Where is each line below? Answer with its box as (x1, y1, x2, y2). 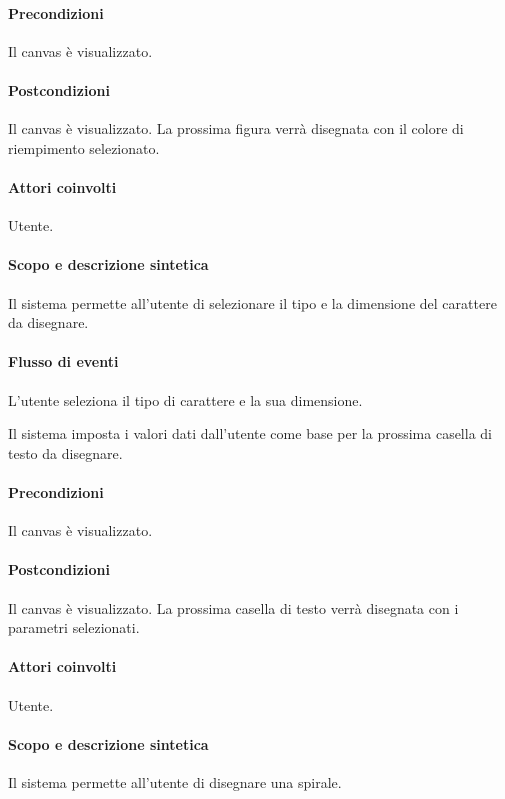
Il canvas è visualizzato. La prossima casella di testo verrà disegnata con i (8, 597, 459, 618)
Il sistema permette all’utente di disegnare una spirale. (8, 771, 342, 792)
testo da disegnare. (8, 442, 123, 463)
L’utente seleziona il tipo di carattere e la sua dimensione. (8, 389, 363, 410)
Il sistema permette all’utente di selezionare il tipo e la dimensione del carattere (8, 292, 497, 313)
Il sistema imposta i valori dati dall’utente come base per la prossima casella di (8, 423, 492, 444)
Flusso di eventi (8, 351, 119, 372)
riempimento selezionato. (8, 137, 160, 158)
